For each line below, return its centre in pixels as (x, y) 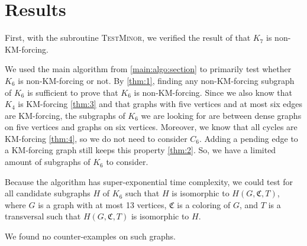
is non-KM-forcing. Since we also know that (213, 92)
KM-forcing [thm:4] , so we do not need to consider (96, 138)
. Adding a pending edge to (249, 138)
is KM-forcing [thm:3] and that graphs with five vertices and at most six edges (160, 104)
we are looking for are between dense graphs (221, 115)
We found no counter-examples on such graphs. (90, 236)
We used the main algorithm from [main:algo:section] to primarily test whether (148, 69)
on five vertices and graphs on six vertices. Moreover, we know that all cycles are (151, 127)
